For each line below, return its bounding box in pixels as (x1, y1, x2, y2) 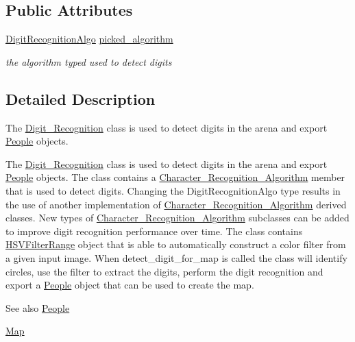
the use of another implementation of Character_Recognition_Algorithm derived (5, 197, 347, 211)
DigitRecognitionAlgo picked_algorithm (5, 32, 173, 46)
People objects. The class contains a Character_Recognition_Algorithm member (5, 170, 345, 184)
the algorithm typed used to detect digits (5, 54, 172, 69)
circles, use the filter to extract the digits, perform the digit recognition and (5, 264, 323, 278)
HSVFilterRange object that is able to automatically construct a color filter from (5, 237, 346, 252)
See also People (5, 300, 70, 315)
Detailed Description (5, 88, 156, 109)
